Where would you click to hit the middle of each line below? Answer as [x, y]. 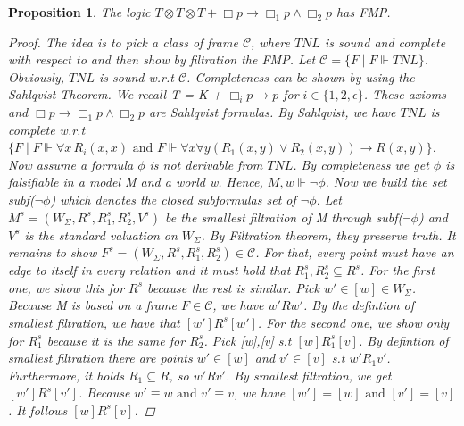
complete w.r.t [47, 129]
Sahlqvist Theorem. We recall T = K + [115, 94]
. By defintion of [403, 340]
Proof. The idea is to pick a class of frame [123, 42]
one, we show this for [66, 287]
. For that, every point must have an [355, 252]
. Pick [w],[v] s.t [248, 340]
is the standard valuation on [101, 234]
